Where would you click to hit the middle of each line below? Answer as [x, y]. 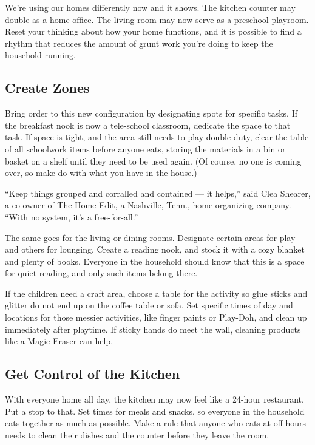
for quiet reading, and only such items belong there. [101, 273]
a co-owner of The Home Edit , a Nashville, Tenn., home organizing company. [148, 205]
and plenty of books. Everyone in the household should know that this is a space [155, 261]
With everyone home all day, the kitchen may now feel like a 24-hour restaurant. [154, 399]
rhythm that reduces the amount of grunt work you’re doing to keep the [139, 43]
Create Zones [47, 88]
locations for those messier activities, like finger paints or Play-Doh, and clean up [156, 317]
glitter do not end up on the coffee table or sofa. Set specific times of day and [149, 305]
